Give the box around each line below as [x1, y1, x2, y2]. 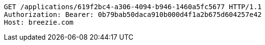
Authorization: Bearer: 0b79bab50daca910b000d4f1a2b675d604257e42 [4, 11, 262, 18]
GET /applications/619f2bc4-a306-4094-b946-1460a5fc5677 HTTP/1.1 [4, 3, 262, 11]
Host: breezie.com [4, 18, 74, 26]
